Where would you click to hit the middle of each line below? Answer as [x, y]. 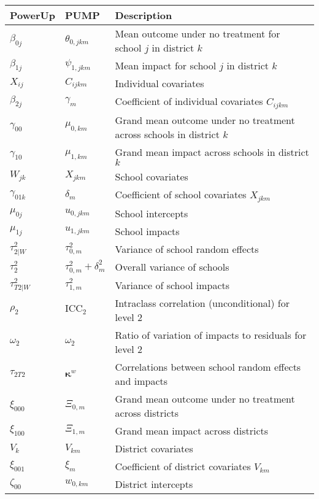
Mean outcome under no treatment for [198, 33]
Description [144, 15]
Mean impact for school [166, 65]
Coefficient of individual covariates [189, 101]
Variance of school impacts [172, 285]
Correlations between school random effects [208, 366]
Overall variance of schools [172, 267]
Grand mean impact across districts [192, 430]
